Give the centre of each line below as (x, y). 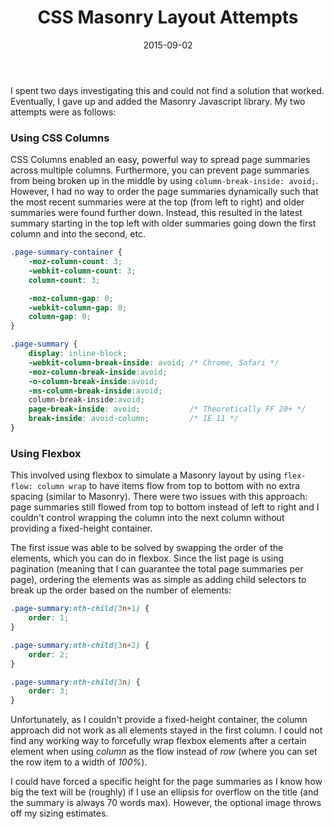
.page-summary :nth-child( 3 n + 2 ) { (80, 645)
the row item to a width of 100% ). (79, 762)
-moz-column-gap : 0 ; (71, 298)
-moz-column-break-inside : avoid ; (98, 372)
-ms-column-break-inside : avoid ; (95, 391)
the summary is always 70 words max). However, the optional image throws (166, 803)
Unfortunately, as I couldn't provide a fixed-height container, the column (159, 720)
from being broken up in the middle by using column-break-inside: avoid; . (164, 181)
